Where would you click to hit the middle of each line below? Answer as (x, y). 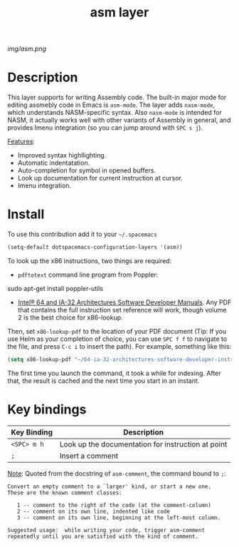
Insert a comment (89, 456)
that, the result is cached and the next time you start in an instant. (103, 380)
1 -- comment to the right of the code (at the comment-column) (114, 505)
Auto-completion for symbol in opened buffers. (87, 170)
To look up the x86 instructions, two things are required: (90, 260)
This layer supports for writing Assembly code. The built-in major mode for (117, 98)
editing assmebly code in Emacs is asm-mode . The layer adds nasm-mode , (111, 105)
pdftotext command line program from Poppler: (88, 275)
